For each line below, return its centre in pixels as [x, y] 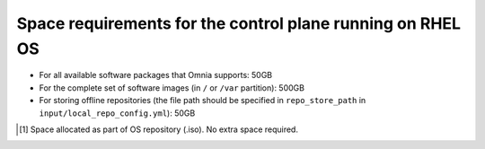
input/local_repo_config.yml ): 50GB [117, 113]
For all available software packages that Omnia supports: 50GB [156, 75]
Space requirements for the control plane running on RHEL [239, 23]
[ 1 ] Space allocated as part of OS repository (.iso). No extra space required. [159, 129]
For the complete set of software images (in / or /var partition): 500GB [172, 88]
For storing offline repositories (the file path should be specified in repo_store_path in [203, 101]
